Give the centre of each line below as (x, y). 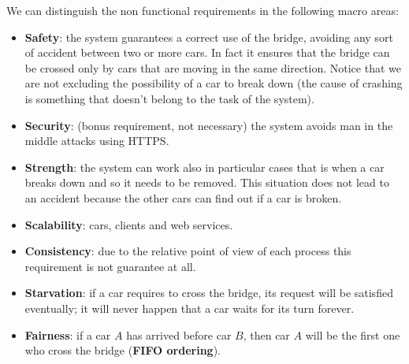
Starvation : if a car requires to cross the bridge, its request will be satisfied (209, 293)
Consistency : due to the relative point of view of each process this (188, 251)
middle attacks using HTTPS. (97, 141)
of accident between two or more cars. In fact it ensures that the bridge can (207, 52)
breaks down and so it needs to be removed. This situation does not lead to (207, 182)
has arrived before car (179, 334)
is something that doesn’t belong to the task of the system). (169, 98)
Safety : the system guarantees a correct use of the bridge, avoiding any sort (209, 37)
